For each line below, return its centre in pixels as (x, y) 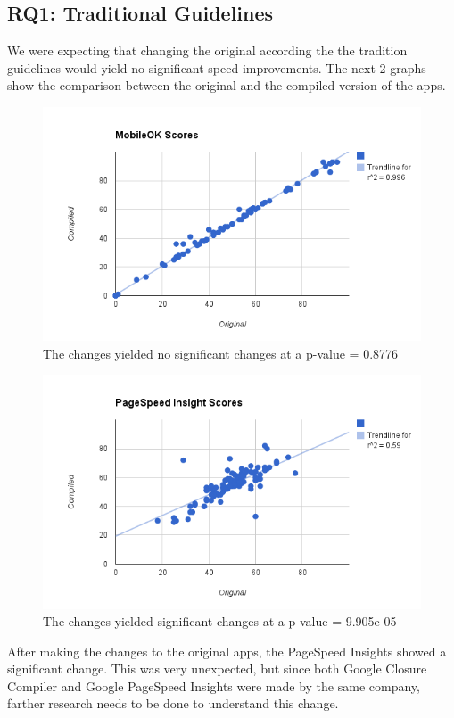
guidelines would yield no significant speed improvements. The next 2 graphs (217, 67)
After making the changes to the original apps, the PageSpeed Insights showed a (227, 651)
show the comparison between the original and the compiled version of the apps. (227, 85)
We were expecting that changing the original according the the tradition (207, 50)
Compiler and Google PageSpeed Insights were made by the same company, (214, 685)
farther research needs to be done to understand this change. (173, 703)
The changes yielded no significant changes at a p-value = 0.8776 (221, 353)
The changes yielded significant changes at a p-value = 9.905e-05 (220, 621)
